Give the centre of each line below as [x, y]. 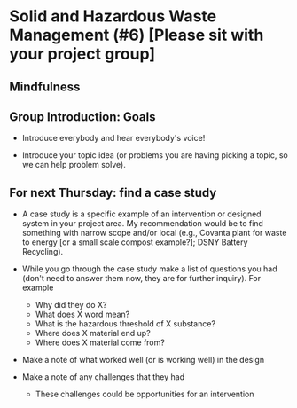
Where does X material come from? [100, 342]
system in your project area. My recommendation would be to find [143, 224]
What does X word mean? [82, 314]
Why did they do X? [71, 305]
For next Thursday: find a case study [113, 192]
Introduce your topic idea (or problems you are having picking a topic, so [155, 155]
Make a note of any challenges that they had [103, 377]
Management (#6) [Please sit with [137, 35]
